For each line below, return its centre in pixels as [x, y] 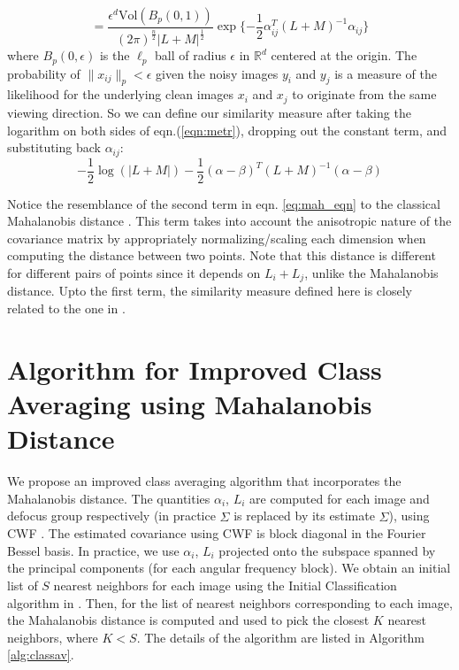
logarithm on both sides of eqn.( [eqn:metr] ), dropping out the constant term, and [227, 130]
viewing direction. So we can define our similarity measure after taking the [209, 112]
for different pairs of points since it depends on [134, 273]
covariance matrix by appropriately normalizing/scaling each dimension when [217, 238]
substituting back [54, 147]
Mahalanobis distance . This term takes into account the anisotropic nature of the [229, 221]
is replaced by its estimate [304, 516]
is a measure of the [386, 73]
